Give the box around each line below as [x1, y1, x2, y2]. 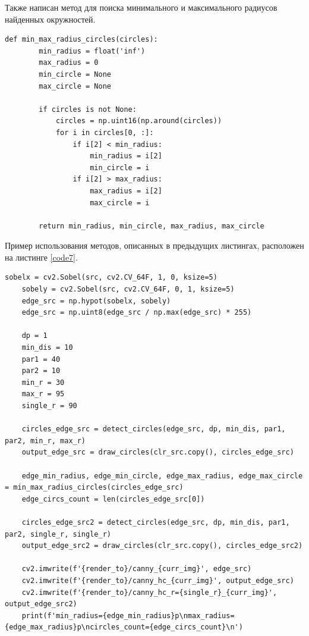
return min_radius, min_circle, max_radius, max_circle [39, 221, 264, 230]
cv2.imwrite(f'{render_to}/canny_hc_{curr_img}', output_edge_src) [21, 576, 294, 585]
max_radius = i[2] [90, 186, 162, 195]
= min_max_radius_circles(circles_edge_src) [5, 483, 184, 492]
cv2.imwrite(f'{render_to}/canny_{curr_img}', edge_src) [21, 565, 252, 574]
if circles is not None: [39, 105, 137, 114]
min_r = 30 [21, 378, 65, 387]
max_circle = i [90, 198, 150, 207]
